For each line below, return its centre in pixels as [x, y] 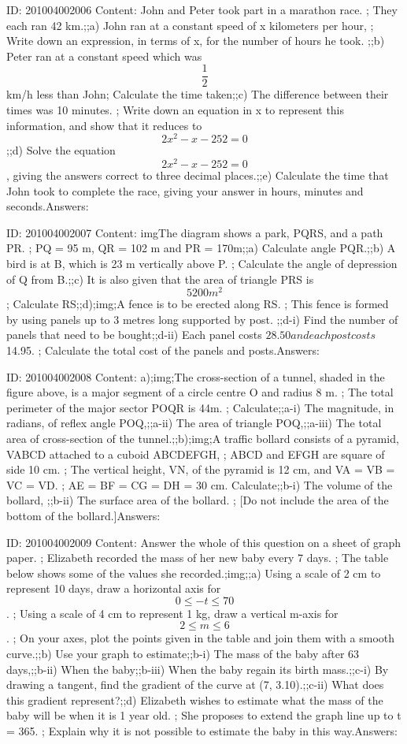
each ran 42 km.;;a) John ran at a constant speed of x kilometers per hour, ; [190, 25]
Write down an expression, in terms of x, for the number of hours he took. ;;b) [196, 41]
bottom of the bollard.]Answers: [83, 515]
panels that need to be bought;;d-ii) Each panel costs [134, 335]
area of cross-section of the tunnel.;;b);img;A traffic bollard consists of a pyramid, [203, 438]
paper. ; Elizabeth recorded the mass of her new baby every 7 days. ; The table [198, 558]
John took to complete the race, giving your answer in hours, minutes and [185, 190]
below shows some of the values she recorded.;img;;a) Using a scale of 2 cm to [194, 573]
